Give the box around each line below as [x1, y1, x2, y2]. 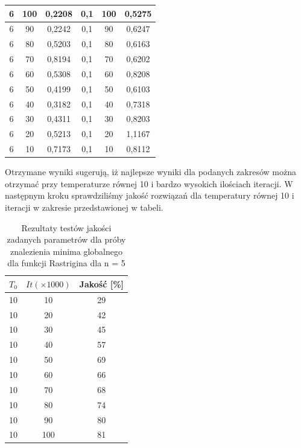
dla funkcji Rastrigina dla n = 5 [7, 257, 125, 269]
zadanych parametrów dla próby [7, 233, 126, 246]
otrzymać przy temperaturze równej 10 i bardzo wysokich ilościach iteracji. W [5, 177, 293, 190]
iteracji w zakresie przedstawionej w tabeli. [5, 200, 163, 213]
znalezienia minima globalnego [10, 245, 122, 257]
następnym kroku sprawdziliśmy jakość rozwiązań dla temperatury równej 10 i [5, 189, 294, 202]
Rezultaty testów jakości [21, 221, 112, 234]
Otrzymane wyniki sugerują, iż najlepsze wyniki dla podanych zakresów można [5, 165, 296, 178]
